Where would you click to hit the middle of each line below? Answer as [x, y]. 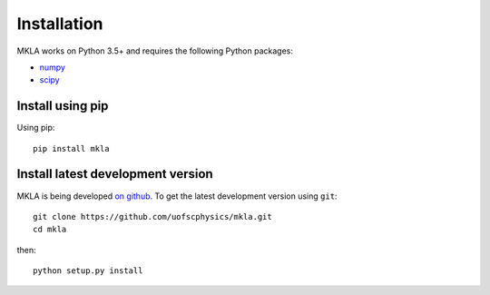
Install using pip [63, 106]
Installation [60, 24]
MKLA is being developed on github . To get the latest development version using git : [177, 196]
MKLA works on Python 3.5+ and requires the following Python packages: [155, 51]
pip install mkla [71, 148]
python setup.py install [88, 271]
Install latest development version [115, 174]
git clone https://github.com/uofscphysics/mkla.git [152, 216]
